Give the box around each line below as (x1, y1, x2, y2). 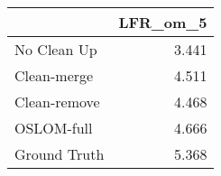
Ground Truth (14, 144, 105, 164)
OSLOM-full (14, 117, 93, 138)
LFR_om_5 (118, 12, 207, 32)
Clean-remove (14, 91, 100, 112)
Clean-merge (14, 65, 94, 86)
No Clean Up (14, 39, 97, 60)
